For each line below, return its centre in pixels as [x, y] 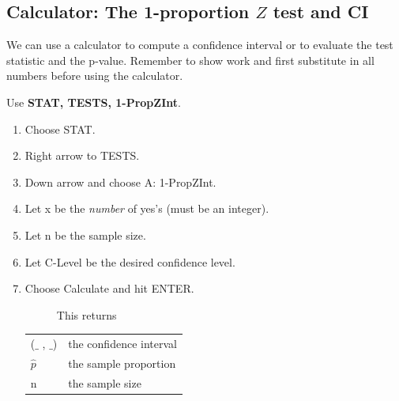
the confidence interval [122, 344]
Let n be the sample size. [85, 235]
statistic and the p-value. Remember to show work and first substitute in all [190, 60]
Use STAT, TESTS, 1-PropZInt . [94, 102]
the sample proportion [122, 363]
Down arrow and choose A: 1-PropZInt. [120, 182]
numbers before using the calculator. [95, 76]
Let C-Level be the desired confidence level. [130, 261]
